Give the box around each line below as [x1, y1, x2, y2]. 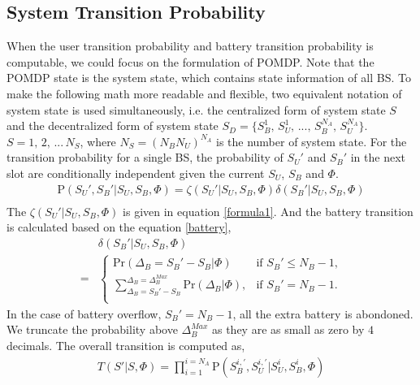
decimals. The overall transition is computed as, [6, 336, 245, 353]
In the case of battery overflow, [6, 305, 162, 322]
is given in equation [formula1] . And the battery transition [123, 202, 414, 219]
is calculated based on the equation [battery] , [6, 218, 232, 236]
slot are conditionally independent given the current [6, 164, 265, 181]
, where [80, 132, 116, 149]
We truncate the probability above [6, 321, 178, 338]
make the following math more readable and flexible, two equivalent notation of [6, 84, 402, 102]
